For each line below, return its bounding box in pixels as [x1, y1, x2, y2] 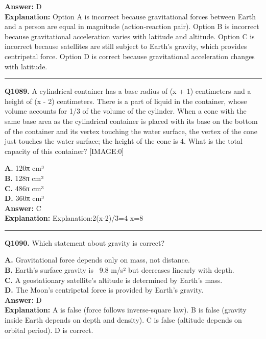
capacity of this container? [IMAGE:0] [5, 145, 124, 156]
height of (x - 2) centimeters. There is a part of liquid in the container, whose [5, 95, 247, 106]
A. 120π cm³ [5, 163, 44, 173]
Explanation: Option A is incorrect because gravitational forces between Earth [5, 11, 256, 21]
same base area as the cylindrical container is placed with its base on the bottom [5, 115, 258, 126]
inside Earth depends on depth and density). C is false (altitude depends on [5, 315, 242, 325]
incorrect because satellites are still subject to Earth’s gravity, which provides [5, 41, 247, 51]
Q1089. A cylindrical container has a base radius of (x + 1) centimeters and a [5, 86, 251, 96]
